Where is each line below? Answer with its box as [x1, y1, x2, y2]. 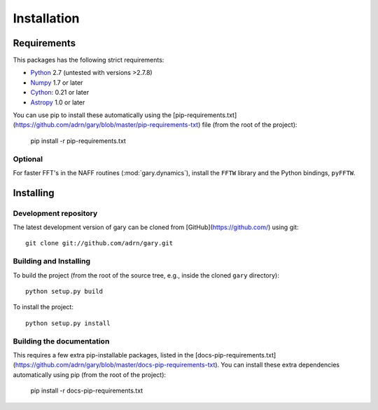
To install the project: [13, 303, 73, 311]
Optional [13, 154, 43, 164]
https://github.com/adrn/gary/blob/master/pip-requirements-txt [15, 121, 199, 129]
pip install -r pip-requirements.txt [30, 137, 126, 145]
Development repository [13, 208, 98, 218]
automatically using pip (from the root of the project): [13, 370, 167, 378]
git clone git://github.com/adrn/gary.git [25, 239, 174, 247]
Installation [13, 11, 80, 26]
